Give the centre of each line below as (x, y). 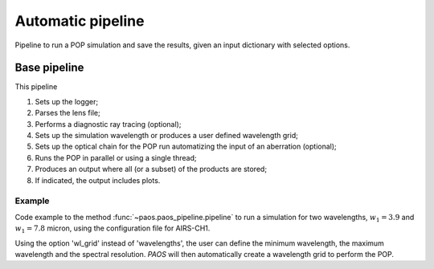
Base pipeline (49, 68)
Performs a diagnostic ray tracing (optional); (108, 124)
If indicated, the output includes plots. (98, 180)
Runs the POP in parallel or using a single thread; (116, 157)
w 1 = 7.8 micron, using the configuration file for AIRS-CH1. (113, 229)
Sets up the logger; (67, 101)
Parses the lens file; (68, 113)
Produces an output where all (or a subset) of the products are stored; (151, 169)
